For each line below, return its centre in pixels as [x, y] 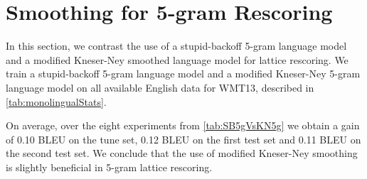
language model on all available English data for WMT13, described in [160, 87]
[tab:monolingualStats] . [56, 101]
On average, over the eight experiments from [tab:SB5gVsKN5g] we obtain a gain [183, 125]
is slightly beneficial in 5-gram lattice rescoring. [109, 167]
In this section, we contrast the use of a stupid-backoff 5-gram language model [176, 46]
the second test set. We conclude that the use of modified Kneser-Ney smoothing [182, 153]
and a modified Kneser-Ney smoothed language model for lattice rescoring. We [177, 59]
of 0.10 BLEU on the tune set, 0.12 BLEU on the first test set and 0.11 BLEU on [183, 139]
